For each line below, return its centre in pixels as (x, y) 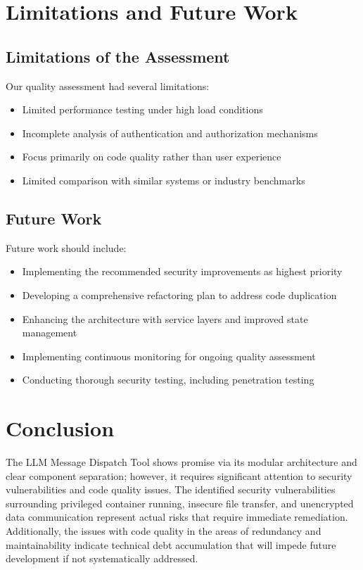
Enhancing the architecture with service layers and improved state (165, 318)
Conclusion (60, 428)
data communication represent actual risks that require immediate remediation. (177, 517)
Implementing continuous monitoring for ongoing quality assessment (169, 356)
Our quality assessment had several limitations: (108, 85)
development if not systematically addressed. (102, 558)
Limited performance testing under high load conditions (142, 109)
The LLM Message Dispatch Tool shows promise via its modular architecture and (181, 462)
